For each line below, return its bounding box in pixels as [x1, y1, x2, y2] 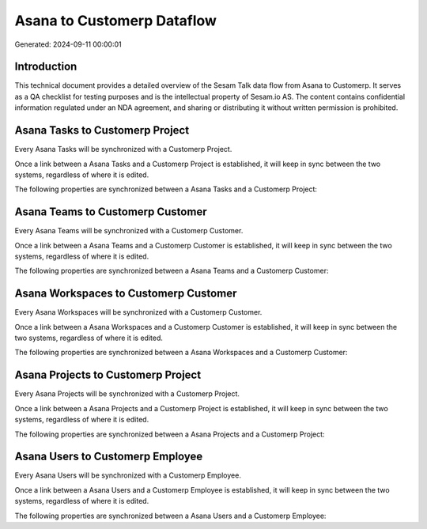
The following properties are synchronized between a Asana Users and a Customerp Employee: [14, 511, 327, 520]
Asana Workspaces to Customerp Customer [14, 287, 237, 300]
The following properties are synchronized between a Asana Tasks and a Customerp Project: [14, 184, 318, 194]
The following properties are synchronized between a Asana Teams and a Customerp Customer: [14, 266, 329, 276]
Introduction [14, 60, 77, 74]
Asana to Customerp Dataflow [14, 12, 217, 29]
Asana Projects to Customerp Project [14, 368, 202, 382]
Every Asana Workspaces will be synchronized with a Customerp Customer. [14, 308, 263, 317]
